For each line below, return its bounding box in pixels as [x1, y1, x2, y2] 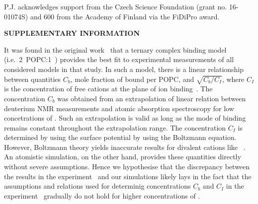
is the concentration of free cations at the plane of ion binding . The [4, 83, 213, 94]
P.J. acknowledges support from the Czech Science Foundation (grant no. [4, 1, 227, 11]
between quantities [4, 73, 61, 84]
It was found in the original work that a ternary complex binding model [4, 44, 227, 55]
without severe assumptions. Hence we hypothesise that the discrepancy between [4, 161, 250, 172]
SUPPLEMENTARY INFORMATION [4, 28, 140, 38]
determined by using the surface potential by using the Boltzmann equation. [4, 132, 237, 142]
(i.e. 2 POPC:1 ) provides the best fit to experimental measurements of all [4, 54, 234, 65]
